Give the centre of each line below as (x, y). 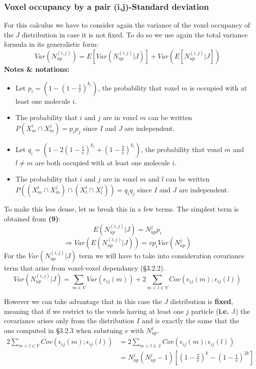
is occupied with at (218, 87)
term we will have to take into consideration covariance (162, 256)
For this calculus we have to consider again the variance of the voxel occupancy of (127, 25)
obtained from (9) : (32, 218)
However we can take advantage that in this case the (83, 301)
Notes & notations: (37, 69)
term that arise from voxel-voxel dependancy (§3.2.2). (85, 268)
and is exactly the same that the (191, 321)
